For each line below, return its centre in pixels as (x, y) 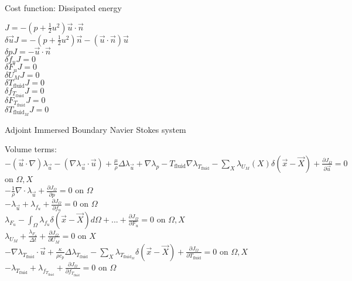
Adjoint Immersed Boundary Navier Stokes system (95, 129)
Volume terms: (31, 149)
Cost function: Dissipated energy (63, 8)
